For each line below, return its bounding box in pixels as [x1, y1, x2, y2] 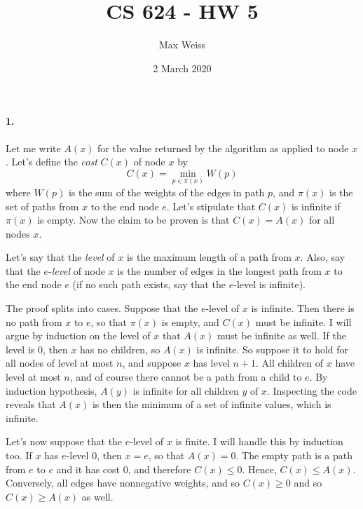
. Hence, [242, 461, 277, 476]
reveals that [6, 397, 56, 412]
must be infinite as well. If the [217, 328, 346, 343]
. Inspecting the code [266, 383, 357, 398]
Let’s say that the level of [6, 250, 115, 264]
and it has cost [56, 461, 120, 476]
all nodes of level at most [6, 355, 114, 370]
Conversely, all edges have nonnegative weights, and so [6, 475, 240, 490]
